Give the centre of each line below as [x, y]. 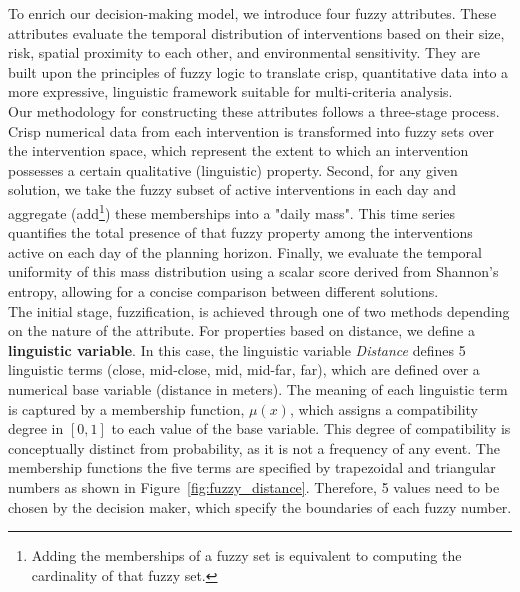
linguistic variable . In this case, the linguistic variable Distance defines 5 [237, 349]
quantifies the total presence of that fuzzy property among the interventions [240, 232]
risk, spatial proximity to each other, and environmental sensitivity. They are [244, 52]
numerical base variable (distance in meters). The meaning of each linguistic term [258, 388]
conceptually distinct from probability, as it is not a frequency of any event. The [254, 447]
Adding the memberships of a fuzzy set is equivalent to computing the [246, 555]
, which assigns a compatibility [383, 408]
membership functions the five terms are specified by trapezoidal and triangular [252, 467]
